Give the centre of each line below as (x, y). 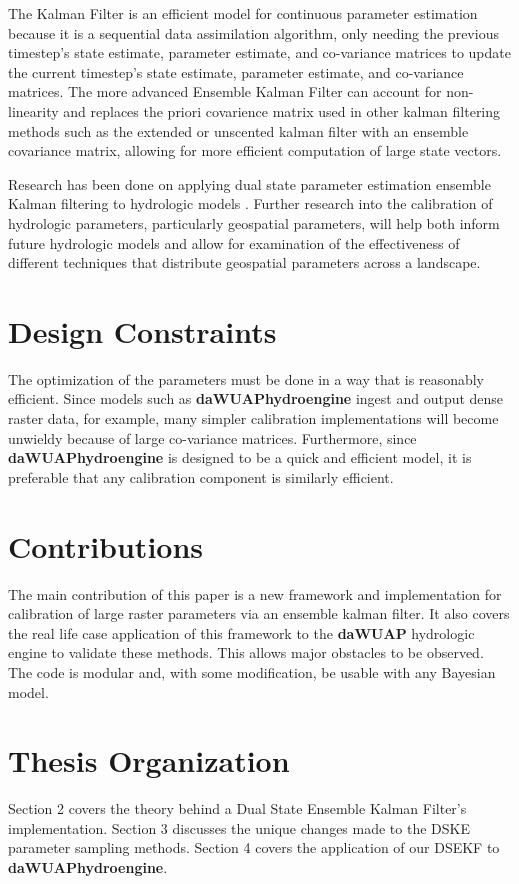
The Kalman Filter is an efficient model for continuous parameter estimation (243, 13)
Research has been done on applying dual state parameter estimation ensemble (249, 183)
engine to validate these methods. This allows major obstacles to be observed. (246, 652)
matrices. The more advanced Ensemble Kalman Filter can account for (225, 91)
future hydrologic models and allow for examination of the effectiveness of (234, 242)
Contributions (106, 545)
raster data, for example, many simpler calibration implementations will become (253, 418)
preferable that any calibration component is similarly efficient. (201, 476)
